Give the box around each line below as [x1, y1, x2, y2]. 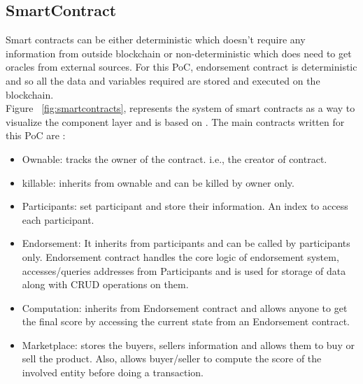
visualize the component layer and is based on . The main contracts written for [6, 114, 345, 129]
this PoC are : [6, 128, 66, 143]
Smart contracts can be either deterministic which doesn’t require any [6, 32, 306, 47]
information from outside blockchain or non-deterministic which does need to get [6, 45, 352, 60]
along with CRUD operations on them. [22, 277, 189, 292]
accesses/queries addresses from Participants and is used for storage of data [22, 263, 346, 278]
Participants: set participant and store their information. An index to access [22, 199, 348, 213]
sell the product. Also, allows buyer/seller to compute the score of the [22, 351, 322, 366]
